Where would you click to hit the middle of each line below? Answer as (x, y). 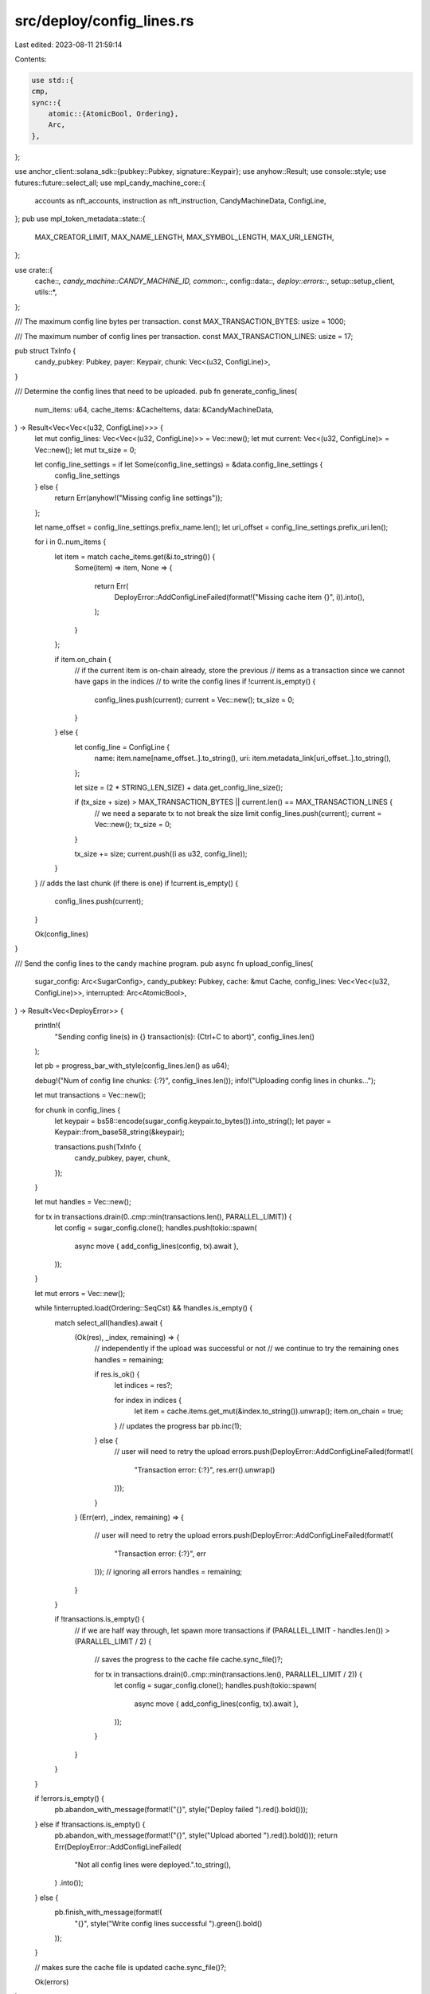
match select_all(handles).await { (109, 1322)
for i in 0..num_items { (70, 542)
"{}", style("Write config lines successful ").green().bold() (168, 1923)
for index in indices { (148, 1400)
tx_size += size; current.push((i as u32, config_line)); (161, 854)
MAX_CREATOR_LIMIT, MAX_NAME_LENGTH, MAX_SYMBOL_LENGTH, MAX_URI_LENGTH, (184, 237)
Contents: (31, 59)
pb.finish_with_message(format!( (108, 1912)
